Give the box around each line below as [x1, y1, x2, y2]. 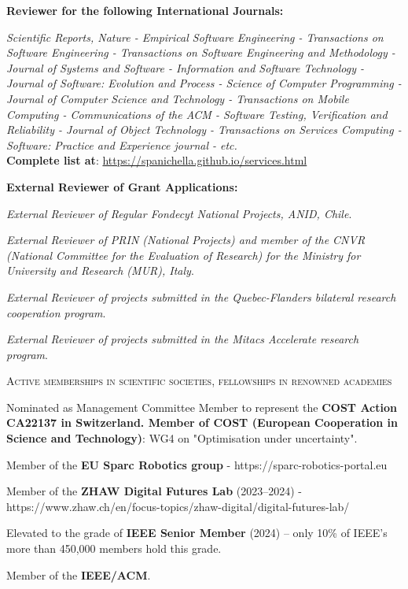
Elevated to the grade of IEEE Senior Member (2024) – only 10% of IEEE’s [6, 524, 388, 541]
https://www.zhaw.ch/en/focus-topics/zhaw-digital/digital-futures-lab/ [6, 498, 350, 514]
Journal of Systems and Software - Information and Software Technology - [6, 59, 365, 76]
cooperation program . [6, 304, 106, 320]
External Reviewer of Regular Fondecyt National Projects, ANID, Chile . [6, 205, 352, 221]
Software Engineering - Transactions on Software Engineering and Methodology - [6, 44, 395, 61]
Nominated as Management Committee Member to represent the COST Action [6, 398, 397, 415]
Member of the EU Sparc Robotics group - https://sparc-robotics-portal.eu [6, 456, 388, 472]
